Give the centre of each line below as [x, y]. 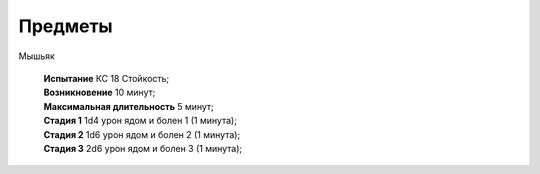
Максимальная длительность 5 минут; [128, 106]
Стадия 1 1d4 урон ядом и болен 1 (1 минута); [140, 121]
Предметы [66, 26]
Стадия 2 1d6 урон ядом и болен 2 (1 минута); [142, 134]
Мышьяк [36, 56]
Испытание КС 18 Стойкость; [106, 78]
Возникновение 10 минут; [99, 92]
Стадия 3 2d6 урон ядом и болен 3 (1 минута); [143, 148]
